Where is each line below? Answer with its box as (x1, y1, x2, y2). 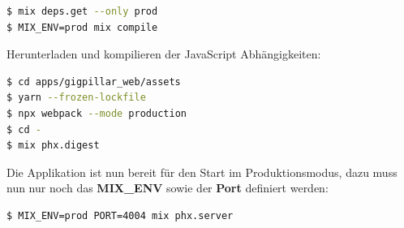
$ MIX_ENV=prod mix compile (6, 21, 158, 33)
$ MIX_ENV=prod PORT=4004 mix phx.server (6, 209, 234, 222)
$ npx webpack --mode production (6, 107, 187, 119)
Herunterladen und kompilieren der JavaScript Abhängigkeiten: (6, 45, 321, 62)
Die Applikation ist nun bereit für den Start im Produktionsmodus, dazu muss (6, 163, 398, 180)
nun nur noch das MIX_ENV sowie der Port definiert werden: (6, 179, 329, 196)
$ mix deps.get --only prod (6, 6, 158, 17)
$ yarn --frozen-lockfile (6, 92, 146, 104)
